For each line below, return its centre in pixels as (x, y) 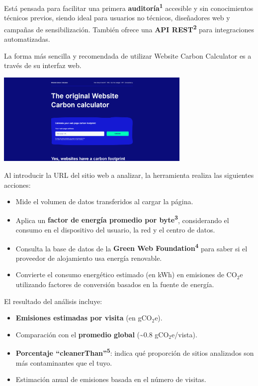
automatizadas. (27, 39)
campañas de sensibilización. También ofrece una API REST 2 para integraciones (129, 28)
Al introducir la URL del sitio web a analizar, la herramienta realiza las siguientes (129, 175)
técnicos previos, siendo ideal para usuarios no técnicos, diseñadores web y (117, 18)
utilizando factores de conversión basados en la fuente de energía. (115, 284)
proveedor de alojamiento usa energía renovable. (89, 258)
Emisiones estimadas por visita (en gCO (84, 318)
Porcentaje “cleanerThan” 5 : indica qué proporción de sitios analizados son (135, 352)
